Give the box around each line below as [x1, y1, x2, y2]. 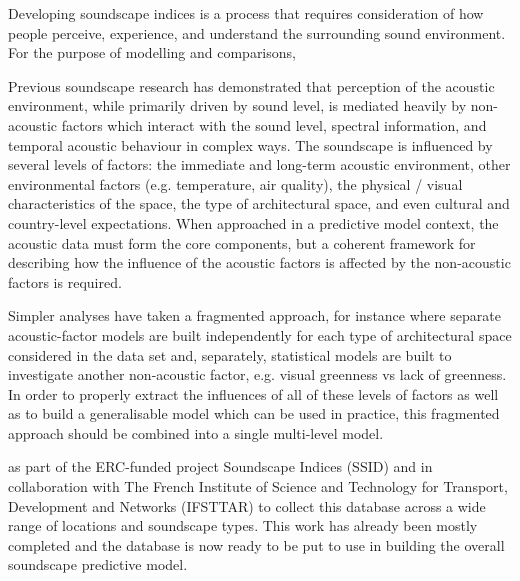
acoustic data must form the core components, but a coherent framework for [8, 232, 476, 253]
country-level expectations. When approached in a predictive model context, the [8, 212, 499, 233]
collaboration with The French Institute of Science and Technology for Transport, [8, 476, 508, 497]
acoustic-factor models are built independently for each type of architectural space [8, 324, 512, 345]
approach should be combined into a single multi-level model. [8, 422, 384, 443]
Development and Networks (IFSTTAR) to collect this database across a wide [8, 495, 486, 516]
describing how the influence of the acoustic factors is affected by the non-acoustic [8, 252, 511, 273]
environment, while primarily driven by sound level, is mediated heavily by [8, 95, 467, 116]
